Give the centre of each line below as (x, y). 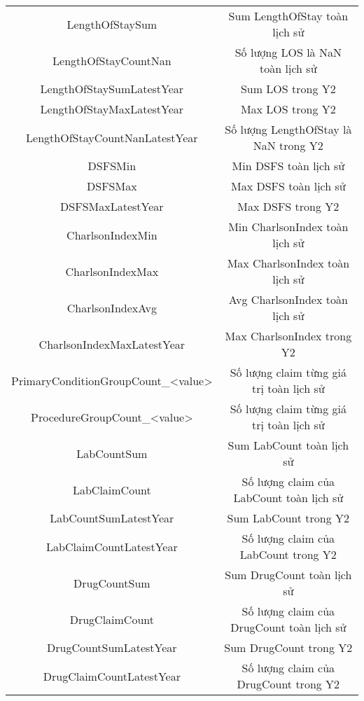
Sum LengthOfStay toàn (288, 16)
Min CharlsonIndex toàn (288, 227)
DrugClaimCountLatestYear (112, 676)
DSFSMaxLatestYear (112, 206)
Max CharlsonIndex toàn (288, 263)
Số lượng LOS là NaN (288, 52)
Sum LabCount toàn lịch (288, 445)
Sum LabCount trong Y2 (288, 518)
